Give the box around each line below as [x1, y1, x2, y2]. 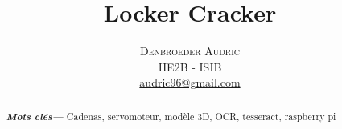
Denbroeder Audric [139, 42, 241, 59]
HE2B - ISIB [158, 58, 222, 75]
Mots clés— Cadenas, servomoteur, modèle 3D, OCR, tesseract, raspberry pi [6, 108, 336, 123]
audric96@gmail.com [139, 74, 241, 91]
